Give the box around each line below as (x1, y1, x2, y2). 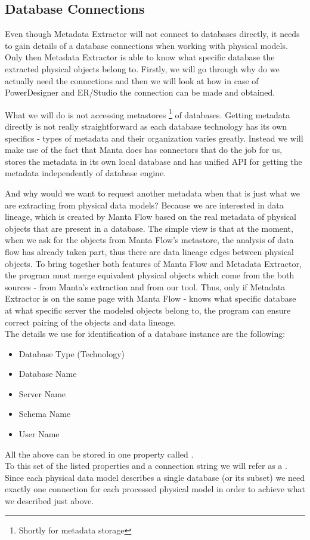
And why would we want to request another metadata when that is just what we (5, 186, 300, 199)
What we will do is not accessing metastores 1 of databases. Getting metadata (5, 106, 290, 121)
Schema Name (18, 407, 71, 420)
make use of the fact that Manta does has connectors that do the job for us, (5, 143, 283, 156)
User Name (18, 428, 60, 440)
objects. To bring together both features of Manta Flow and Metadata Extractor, (5, 257, 302, 269)
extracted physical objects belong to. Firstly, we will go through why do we (5, 62, 280, 75)
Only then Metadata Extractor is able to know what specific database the (5, 51, 275, 63)
